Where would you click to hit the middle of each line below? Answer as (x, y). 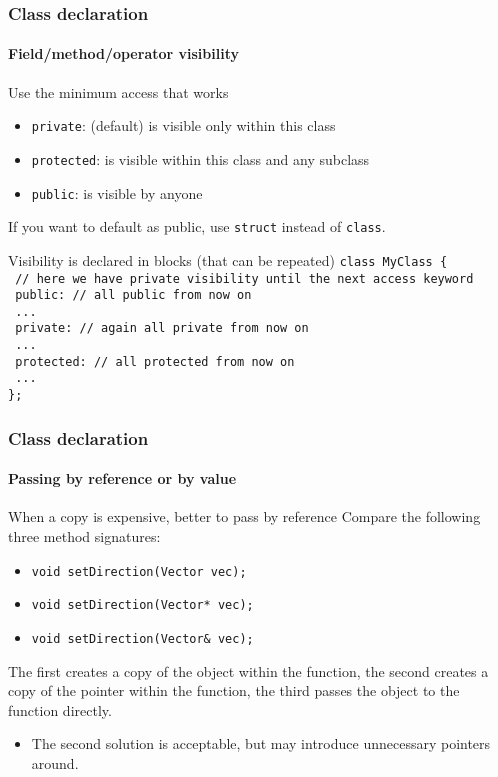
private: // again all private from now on (162, 328)
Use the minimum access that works (118, 91)
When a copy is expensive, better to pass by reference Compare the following (244, 516)
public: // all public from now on (133, 295)
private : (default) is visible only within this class (183, 125)
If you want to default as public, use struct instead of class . (197, 226)
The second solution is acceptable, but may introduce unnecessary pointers (261, 743)
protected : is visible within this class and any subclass (200, 158)
